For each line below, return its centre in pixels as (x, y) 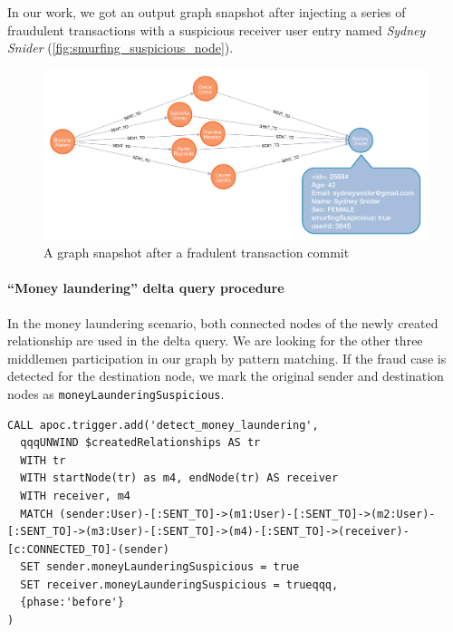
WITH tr (43, 460)
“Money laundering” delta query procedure (146, 288)
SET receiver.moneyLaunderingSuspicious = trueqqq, (179, 584)
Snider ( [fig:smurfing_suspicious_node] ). (120, 48)
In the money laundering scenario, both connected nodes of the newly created (223, 322)
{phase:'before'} (72, 603)
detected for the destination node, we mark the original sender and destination (226, 376)
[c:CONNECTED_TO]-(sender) (88, 549)
